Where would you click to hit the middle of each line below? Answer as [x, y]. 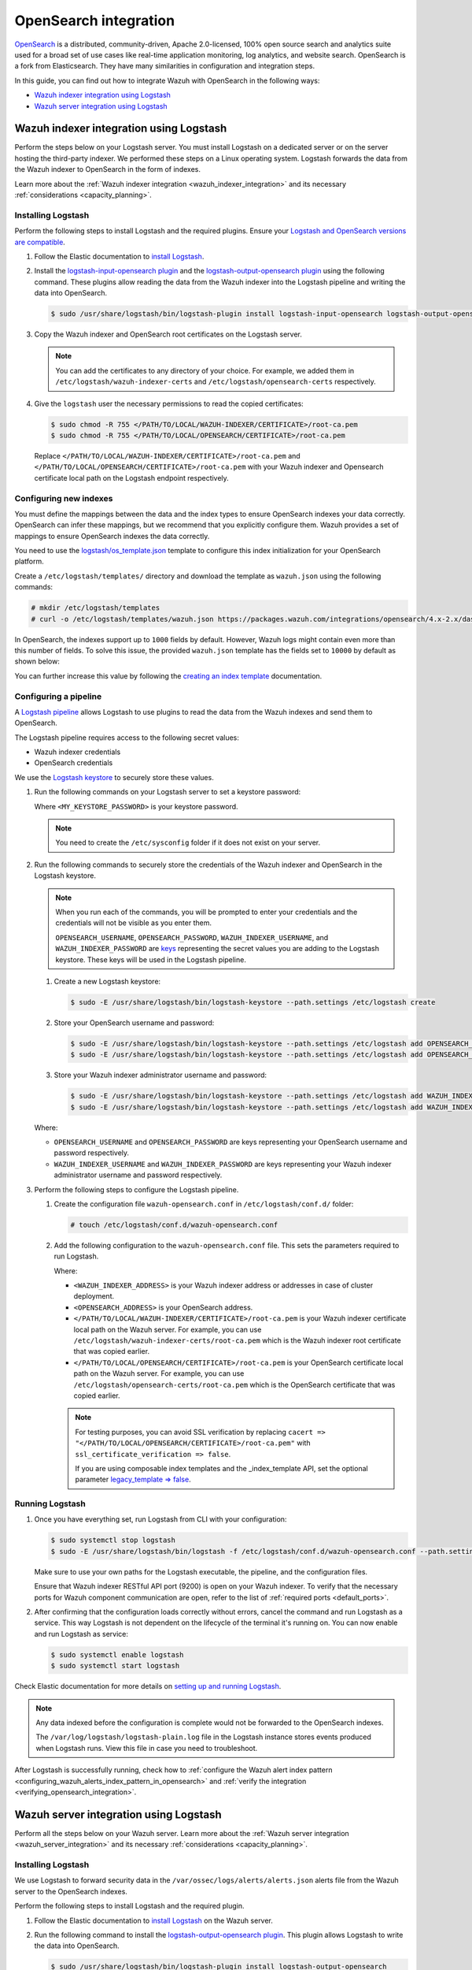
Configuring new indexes [64, 498]
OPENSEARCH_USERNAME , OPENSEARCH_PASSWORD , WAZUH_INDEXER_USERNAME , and [192, 937]
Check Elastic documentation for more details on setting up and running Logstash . [148, 1686]
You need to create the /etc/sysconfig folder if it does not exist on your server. [188, 842]
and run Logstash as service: [81, 1634]
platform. [29, 561]
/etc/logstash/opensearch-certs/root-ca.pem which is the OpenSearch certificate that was [234, 1385]
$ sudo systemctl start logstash [115, 1666]
